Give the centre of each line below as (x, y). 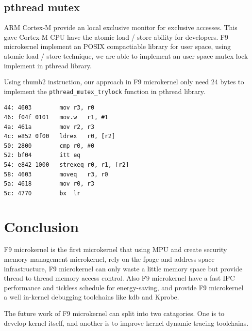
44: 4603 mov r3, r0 (49, 108)
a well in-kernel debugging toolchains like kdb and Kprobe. (92, 297)
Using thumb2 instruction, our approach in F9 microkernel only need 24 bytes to (124, 82)
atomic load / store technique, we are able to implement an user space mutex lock (126, 55)
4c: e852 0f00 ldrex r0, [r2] (60, 136)
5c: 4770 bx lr (42, 193)
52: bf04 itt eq (42, 155)
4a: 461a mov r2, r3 (49, 127)
